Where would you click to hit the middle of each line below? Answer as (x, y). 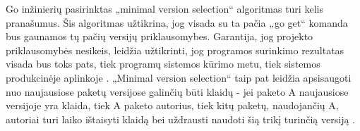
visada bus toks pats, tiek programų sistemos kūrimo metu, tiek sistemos (163, 64)
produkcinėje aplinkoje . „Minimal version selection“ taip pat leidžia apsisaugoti (179, 77)
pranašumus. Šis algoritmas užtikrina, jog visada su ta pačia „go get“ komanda (177, 22)
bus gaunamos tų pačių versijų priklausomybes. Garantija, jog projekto (160, 36)
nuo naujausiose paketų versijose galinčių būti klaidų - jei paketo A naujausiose (177, 91)
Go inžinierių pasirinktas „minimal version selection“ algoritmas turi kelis (164, 8)
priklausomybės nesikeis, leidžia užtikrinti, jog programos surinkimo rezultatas (175, 50)
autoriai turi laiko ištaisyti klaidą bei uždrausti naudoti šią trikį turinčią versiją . (180, 119)
